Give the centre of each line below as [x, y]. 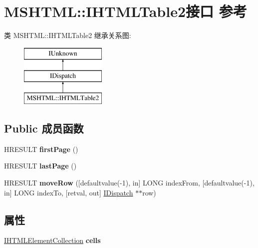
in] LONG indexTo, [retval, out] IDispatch [69, 192]
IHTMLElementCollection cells [52, 240]
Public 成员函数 [44, 128]
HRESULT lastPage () [40, 166]
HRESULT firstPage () [41, 149]
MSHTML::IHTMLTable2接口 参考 [126, 11]
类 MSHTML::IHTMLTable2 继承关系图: [68, 35]
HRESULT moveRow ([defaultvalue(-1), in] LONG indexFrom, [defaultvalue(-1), [129, 183]
